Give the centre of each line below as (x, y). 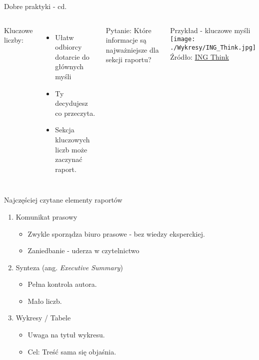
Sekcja (65, 130)
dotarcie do (72, 56)
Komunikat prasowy (46, 216)
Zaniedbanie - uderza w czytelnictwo (83, 250)
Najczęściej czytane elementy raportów (63, 200)
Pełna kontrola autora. (62, 284)
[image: (183, 39)
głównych (69, 66)
